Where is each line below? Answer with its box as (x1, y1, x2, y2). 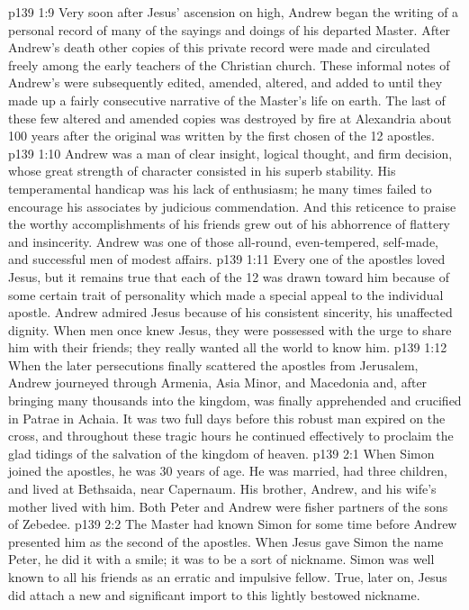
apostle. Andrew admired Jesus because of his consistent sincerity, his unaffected (8, 303, 453, 322)
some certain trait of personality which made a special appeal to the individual (8, 285, 444, 304)
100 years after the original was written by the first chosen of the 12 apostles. (8, 126, 435, 145)
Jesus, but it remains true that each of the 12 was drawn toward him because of (8, 267, 449, 286)
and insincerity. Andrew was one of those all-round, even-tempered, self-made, (8, 232, 439, 250)
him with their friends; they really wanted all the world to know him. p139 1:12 (8, 338, 447, 357)
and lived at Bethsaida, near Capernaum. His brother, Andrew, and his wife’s (8, 479, 437, 498)
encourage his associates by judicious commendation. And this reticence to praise (8, 196, 456, 215)
